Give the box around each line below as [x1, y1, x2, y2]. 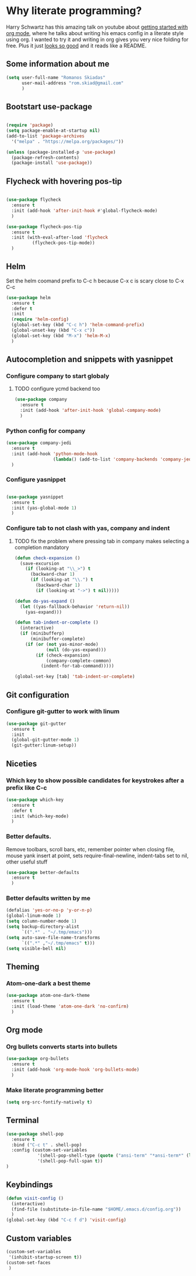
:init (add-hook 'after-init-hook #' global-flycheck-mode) [11, 208, 158, 214]
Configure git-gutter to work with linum [6, 707, 120, 716]
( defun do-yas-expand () [14, 598, 75, 604]
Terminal [6, 1116, 39, 1126]
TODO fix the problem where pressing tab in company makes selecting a [14, 537, 190, 545]
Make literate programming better [6, 1086, 104, 1094]
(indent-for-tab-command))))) [40, 663, 114, 669]
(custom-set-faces [6, 1260, 51, 1265]
